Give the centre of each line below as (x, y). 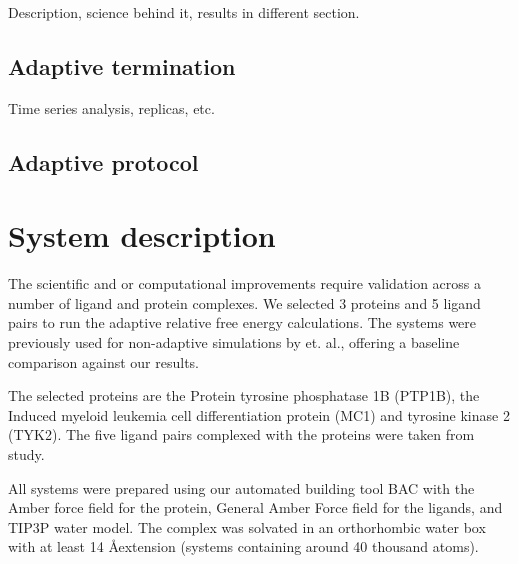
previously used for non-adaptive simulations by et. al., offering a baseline (234, 342)
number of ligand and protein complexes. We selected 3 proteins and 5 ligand (244, 302)
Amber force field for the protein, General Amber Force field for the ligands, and (255, 507)
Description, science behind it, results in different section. (184, 12)
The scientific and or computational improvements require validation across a (244, 283)
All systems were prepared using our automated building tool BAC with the (241, 487)
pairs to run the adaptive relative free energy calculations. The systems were (242, 322)
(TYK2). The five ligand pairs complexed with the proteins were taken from (241, 434)
